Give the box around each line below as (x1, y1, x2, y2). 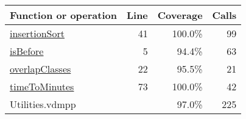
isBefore (10, 44, 44, 58)
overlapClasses (10, 62, 71, 76)
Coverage (157, 8, 203, 22)
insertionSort (10, 26, 65, 40)
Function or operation (10, 8, 117, 22)
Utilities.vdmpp (10, 97, 76, 111)
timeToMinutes (10, 79, 74, 93)
